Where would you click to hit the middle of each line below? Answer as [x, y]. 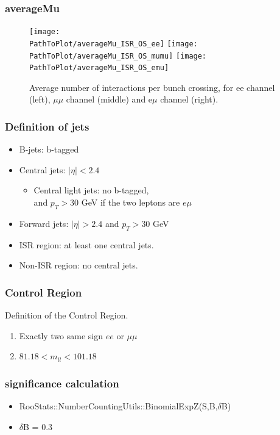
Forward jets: [44, 223]
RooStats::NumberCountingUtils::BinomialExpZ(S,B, [118, 406]
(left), [40, 99]
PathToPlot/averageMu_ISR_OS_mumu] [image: [118, 56]
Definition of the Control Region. [67, 315]
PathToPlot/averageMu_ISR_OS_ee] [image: [114, 44]
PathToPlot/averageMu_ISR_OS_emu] [99, 68]
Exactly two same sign [61, 335]
